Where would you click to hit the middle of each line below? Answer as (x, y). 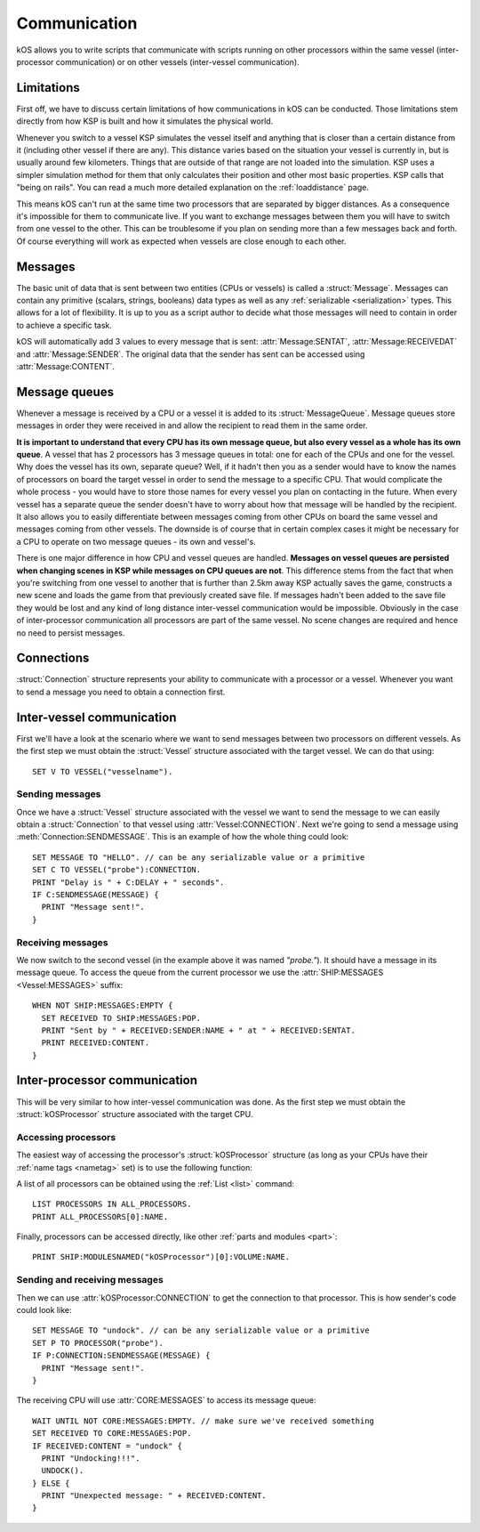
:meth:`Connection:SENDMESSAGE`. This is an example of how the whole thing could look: (183, 837)
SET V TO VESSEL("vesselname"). (103, 771)
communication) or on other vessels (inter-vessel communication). (177, 61)
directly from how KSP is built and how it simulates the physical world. (145, 121)
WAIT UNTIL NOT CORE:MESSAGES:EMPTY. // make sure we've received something (204, 1421)
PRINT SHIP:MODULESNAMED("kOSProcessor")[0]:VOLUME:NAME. (161, 1257)
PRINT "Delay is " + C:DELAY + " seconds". (128, 882)
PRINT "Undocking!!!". (91, 1458)
